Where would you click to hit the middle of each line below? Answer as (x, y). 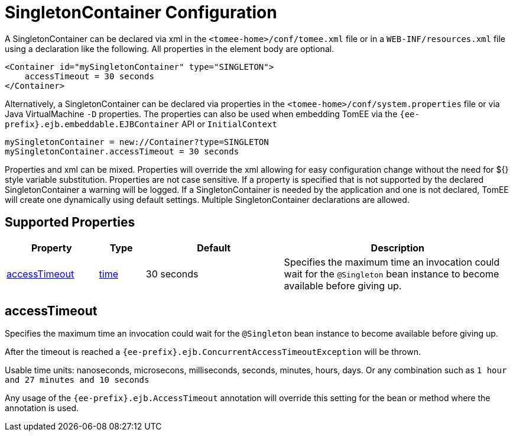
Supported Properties (70, 222)
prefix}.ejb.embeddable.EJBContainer (92, 124)
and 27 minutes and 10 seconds (77, 380)
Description (398, 248)
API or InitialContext (229, 124)
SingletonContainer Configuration (141, 12)
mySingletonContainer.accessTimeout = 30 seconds (122, 151)
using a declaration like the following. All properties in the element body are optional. (170, 49)
